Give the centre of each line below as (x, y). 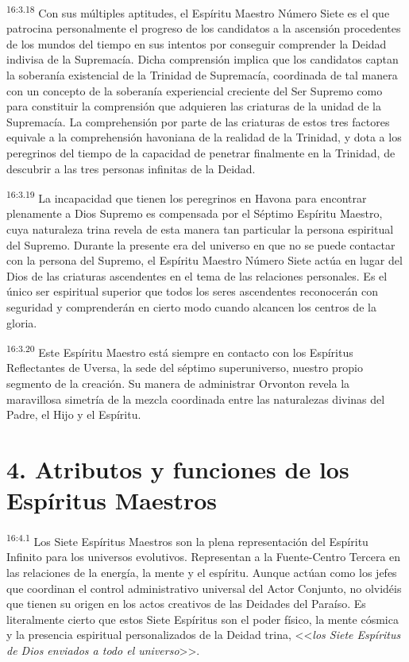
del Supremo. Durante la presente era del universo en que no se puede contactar (201, 244)
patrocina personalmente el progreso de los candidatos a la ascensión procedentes (204, 28)
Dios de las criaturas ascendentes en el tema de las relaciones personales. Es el (197, 275)
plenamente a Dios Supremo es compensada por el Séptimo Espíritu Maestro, (195, 213)
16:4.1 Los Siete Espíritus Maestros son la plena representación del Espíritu (187, 540)
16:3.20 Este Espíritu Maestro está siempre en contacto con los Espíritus (180, 351)
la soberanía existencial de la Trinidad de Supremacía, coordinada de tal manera (202, 75)
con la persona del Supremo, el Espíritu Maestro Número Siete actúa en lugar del (204, 260)
